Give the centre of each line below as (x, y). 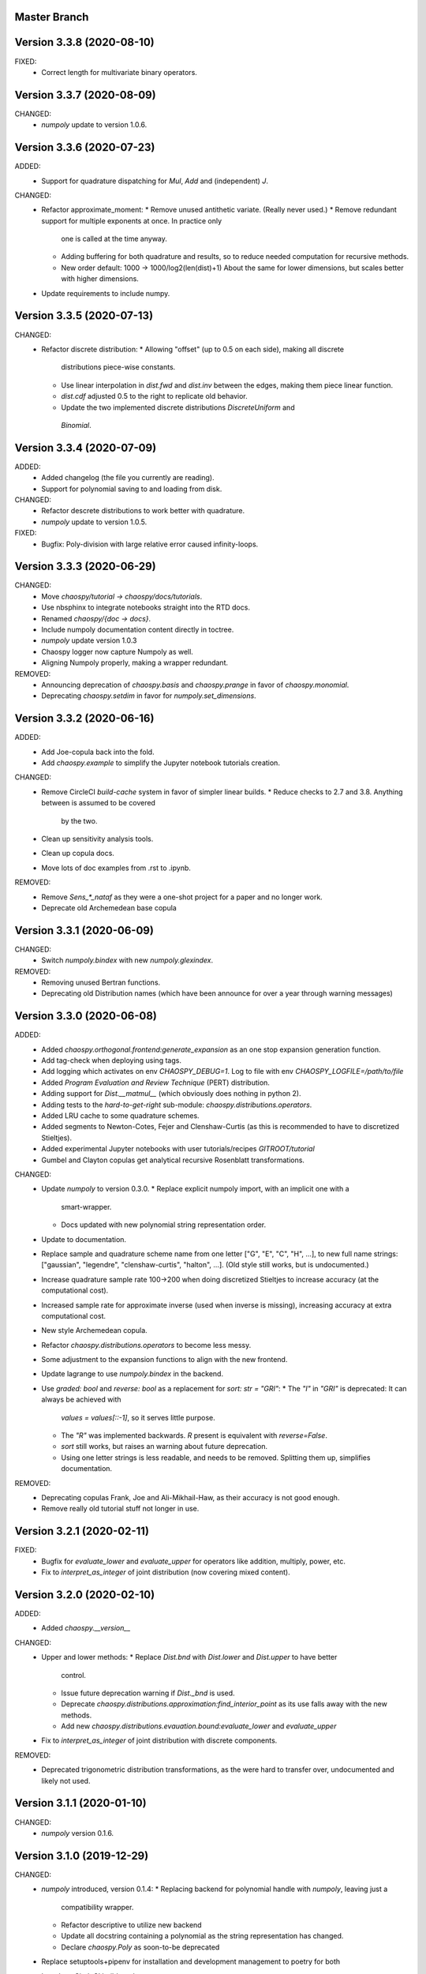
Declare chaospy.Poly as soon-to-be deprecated (140, 1947)
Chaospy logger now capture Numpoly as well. (117, 651)
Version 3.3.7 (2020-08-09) (86, 95)
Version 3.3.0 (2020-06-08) (86, 1016)
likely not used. (66, 1781)
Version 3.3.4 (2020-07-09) (86, 447)
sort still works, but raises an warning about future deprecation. (164, 1447)
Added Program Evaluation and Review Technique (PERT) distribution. (155, 1083)
